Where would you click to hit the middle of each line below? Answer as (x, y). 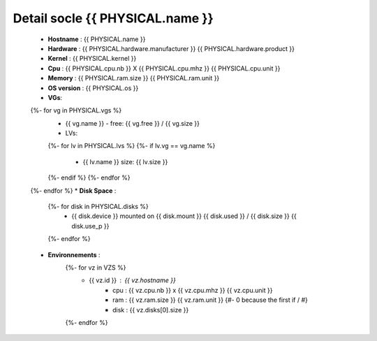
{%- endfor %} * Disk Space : (73, 190)
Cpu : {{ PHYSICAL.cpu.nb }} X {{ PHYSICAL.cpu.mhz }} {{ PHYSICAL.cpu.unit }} (164, 68)
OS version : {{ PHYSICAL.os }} (93, 88)
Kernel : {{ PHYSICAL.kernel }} (92, 59)
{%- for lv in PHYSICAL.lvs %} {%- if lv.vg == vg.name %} (132, 146)
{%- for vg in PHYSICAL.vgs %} (76, 110)
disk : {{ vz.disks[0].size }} (151, 310)
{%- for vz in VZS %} (96, 267)
